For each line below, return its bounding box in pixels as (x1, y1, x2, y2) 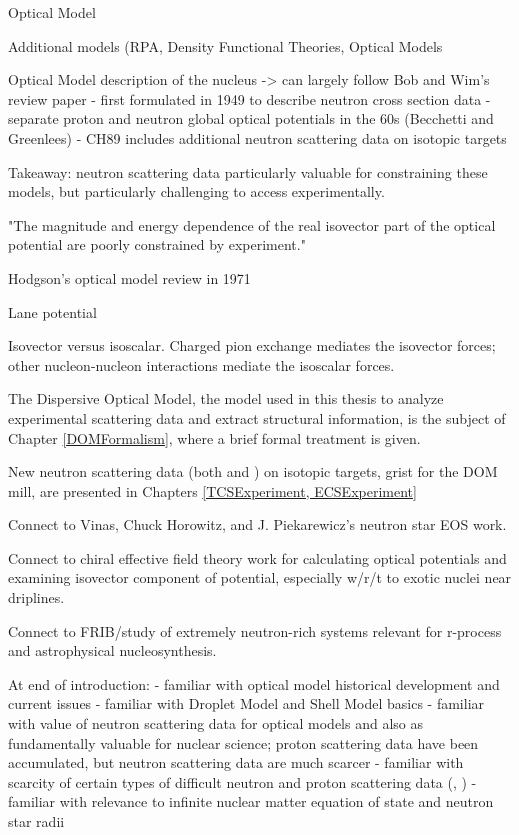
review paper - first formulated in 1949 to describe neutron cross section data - (8, 88, 491, 109)
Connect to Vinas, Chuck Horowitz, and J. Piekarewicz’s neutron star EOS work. (8, 514, 507, 535)
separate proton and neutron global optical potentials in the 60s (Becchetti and (8, 108, 494, 129)
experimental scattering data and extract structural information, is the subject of (8, 407, 506, 428)
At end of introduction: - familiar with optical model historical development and (8, 673, 500, 694)
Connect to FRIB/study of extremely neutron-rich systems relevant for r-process (8, 620, 502, 641)
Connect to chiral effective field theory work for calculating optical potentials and (8, 547, 507, 568)
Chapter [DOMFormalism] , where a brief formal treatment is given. (8, 427, 421, 448)
